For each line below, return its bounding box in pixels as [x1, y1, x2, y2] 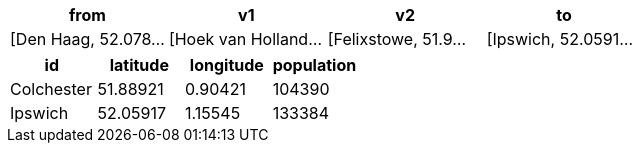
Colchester [10, 79, 92, 99]
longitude [189, 55, 264, 75]
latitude [109, 55, 169, 75]
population [272, 55, 357, 75]
